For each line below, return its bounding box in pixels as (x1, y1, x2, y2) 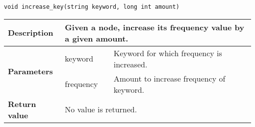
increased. (113, 58, 148, 70)
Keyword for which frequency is (113, 47, 222, 59)
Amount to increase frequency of (113, 72, 226, 84)
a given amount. (65, 32, 128, 44)
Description (8, 27, 53, 39)
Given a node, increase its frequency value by (65, 21, 244, 33)
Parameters (8, 65, 53, 77)
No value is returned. (65, 104, 137, 115)
